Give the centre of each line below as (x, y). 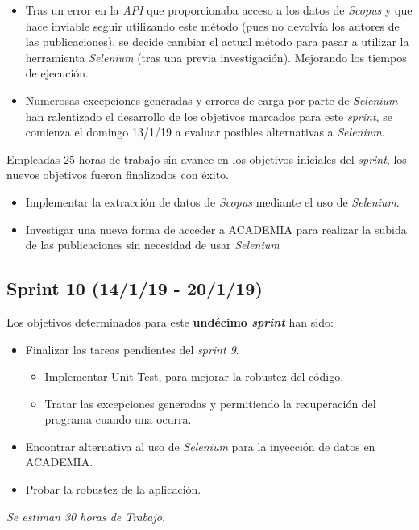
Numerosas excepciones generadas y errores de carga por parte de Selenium (212, 100)
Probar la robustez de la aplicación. (113, 489)
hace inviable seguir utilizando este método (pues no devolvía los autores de (212, 25)
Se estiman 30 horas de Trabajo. (86, 516)
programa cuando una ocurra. (118, 419)
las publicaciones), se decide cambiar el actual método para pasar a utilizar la (217, 42)
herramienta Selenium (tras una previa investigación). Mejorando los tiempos (216, 57)
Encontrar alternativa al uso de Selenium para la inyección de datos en (200, 446)
